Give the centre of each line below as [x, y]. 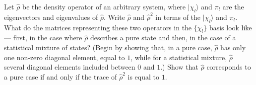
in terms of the [178, 17]
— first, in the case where [43, 38]
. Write [114, 17]
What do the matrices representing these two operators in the [98, 27]
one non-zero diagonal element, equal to [64, 57]
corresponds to [229, 67]
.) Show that [179, 67]
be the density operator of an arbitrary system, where [104, 6]
